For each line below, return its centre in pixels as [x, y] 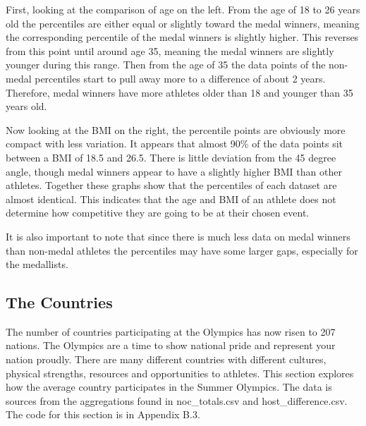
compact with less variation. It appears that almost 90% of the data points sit [175, 144]
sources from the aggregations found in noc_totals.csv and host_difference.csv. [177, 400]
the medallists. [37, 264]
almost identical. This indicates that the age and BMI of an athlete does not [171, 199]
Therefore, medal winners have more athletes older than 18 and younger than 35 [179, 92]
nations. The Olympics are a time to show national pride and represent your [171, 345]
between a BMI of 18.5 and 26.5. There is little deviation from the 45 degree [171, 157]
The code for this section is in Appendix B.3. [103, 414]
